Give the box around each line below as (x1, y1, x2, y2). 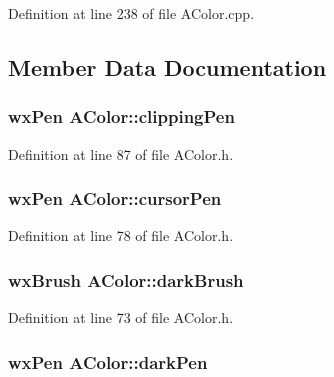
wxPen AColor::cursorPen (8, 186, 222, 211)
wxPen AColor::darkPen (8, 349, 208, 374)
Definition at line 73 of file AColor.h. (8, 307, 234, 328)
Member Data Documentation (8, 51, 327, 82)
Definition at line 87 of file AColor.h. (8, 143, 234, 164)
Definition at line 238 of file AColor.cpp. (8, 3, 255, 23)
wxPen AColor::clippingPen (8, 104, 235, 129)
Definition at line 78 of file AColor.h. (8, 225, 234, 246)
